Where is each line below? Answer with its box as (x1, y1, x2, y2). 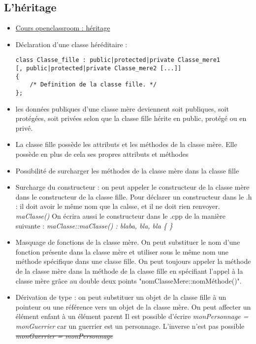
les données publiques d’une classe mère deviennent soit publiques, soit (15, 103, 229, 114)
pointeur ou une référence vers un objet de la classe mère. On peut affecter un (15, 301, 251, 312)
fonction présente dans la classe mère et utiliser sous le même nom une (15, 246, 229, 257)
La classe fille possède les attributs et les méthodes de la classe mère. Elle (15, 139, 237, 149)
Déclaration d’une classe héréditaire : (15, 39, 128, 49)
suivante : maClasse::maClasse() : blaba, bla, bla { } (15, 220, 173, 230)
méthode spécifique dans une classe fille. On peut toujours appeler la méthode (15, 256, 251, 266)
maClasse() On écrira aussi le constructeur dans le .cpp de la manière (15, 211, 225, 221)
